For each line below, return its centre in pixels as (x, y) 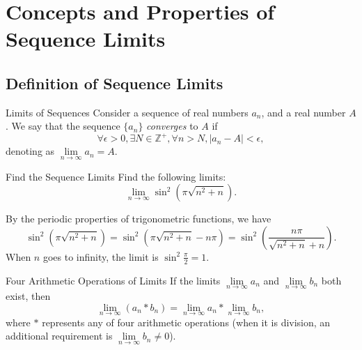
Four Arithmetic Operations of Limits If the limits (113, 280)
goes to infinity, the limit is (101, 256)
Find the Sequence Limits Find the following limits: (116, 176)
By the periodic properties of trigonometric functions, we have (139, 219)
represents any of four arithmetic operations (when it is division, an (186, 322)
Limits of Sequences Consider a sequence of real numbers (127, 112)
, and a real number (304, 112)
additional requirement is (59, 336)
